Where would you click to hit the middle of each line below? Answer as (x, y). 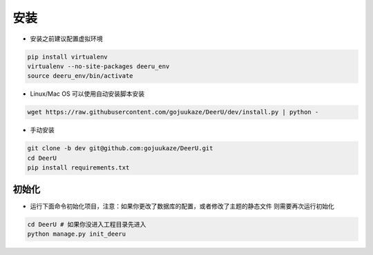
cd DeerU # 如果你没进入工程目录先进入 (87, 224)
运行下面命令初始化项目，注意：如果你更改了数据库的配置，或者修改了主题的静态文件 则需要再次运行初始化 (182, 206)
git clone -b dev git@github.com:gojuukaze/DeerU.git (120, 149)
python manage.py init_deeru (77, 234)
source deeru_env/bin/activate (80, 76)
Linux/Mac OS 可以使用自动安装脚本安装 (87, 94)
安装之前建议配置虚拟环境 (66, 39)
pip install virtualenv (68, 57)
